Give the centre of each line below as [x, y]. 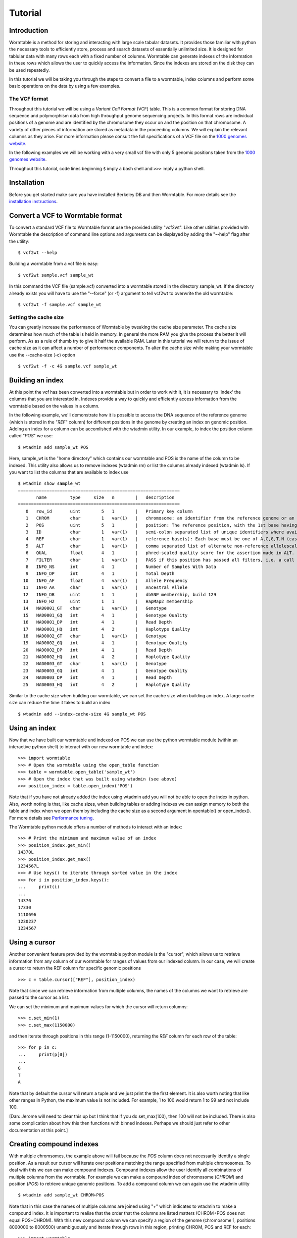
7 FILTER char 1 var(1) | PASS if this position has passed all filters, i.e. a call [160, 560]
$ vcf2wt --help [38, 253]
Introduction [29, 30]
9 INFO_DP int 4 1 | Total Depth [100, 574]
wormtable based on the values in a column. [54, 406]
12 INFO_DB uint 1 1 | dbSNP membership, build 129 [120, 594]
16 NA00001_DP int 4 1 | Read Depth [98, 622]
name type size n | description [105, 497]
